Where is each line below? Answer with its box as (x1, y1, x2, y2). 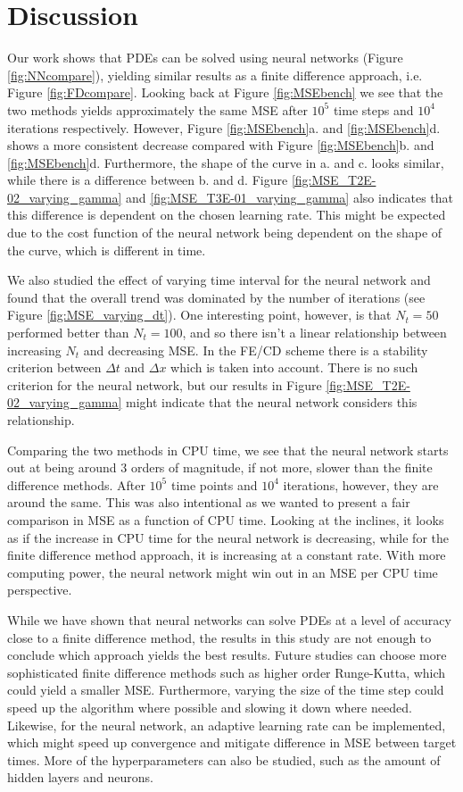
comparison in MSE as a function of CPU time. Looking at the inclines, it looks (7, 510, 444, 529)
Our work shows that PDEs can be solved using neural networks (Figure (7, 48, 403, 67)
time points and (170, 475, 258, 494)
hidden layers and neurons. (7, 768, 153, 787)
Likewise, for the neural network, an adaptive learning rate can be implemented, (7, 715, 446, 734)
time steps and (333, 100, 414, 119)
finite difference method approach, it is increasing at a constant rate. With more (7, 546, 446, 564)
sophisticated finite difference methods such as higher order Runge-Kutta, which (7, 663, 446, 681)
